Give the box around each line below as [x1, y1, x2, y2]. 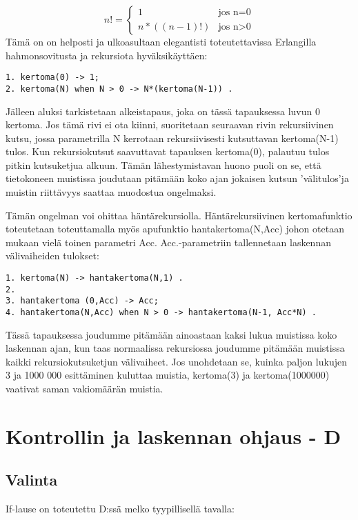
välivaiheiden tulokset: [6, 248, 99, 263]
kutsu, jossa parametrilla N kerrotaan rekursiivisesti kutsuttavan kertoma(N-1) [6, 130, 339, 145]
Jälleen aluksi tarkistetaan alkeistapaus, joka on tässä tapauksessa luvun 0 [6, 103, 320, 118]
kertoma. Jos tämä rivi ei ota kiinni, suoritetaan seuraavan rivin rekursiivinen [6, 117, 334, 132]
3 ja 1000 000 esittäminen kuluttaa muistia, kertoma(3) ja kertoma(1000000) [6, 368, 330, 382]
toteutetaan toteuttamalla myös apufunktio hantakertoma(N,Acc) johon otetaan [6, 221, 344, 236]
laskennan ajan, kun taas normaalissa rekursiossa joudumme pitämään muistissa [6, 341, 345, 355]
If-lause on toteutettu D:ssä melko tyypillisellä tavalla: [6, 501, 235, 516]
